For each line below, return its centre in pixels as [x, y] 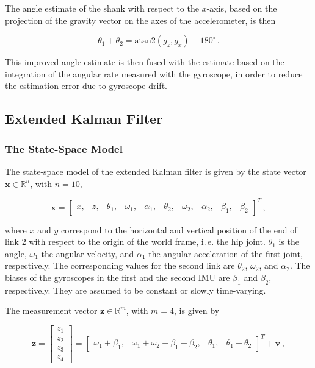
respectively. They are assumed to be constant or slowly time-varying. [136, 290]
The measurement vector [51, 310]
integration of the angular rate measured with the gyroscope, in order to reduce [154, 73]
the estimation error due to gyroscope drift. [86, 86]
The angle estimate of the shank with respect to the [102, 8]
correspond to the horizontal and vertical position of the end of [179, 229]
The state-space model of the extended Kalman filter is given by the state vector [156, 171]
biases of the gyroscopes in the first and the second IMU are [118, 278]
